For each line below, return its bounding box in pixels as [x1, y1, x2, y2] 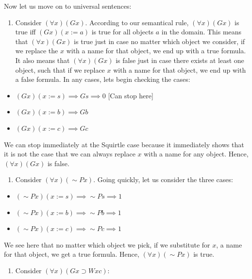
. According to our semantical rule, [85, 17, 189, 27]
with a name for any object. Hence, [144, 149, 249, 159]
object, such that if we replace [15, 64, 105, 75]
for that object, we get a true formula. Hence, [4, 249, 139, 259]
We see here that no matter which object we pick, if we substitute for [4, 239, 210, 249]
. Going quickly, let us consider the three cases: [93, 174, 233, 185]
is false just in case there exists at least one [116, 55, 244, 65]
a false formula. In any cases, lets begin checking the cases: [15, 74, 190, 84]
